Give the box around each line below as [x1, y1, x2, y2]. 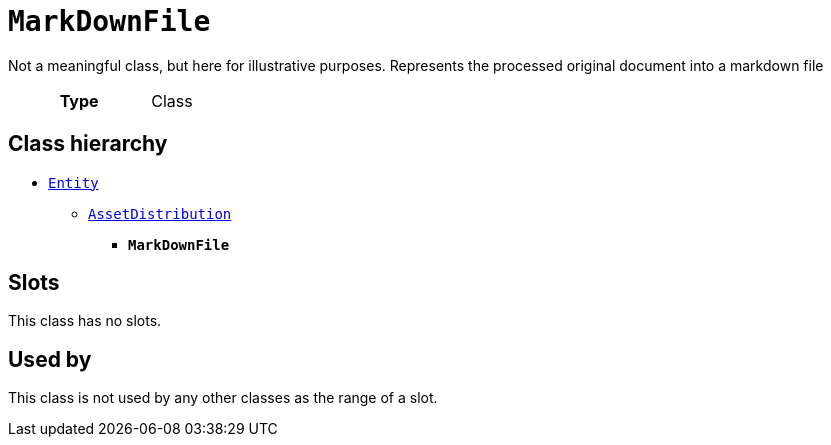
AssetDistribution [88, 205, 232, 222]
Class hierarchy [8, 131, 168, 157]
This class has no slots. [8, 312, 162, 330]
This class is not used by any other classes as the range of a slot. [8, 389, 438, 407]
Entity [48, 174, 99, 191]
